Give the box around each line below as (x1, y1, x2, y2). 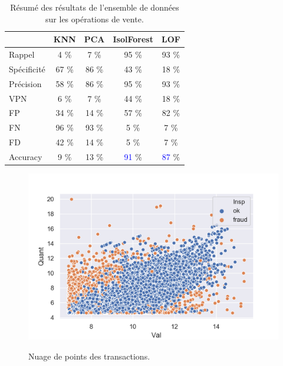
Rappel (9, 48, 35, 61)
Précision (9, 77, 42, 89)
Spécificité (9, 62, 45, 75)
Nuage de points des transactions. (28, 350, 150, 362)
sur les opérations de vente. (45, 12, 144, 25)
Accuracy (9, 150, 42, 162)
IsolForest (113, 33, 153, 45)
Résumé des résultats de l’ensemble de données (10, 1, 179, 13)
